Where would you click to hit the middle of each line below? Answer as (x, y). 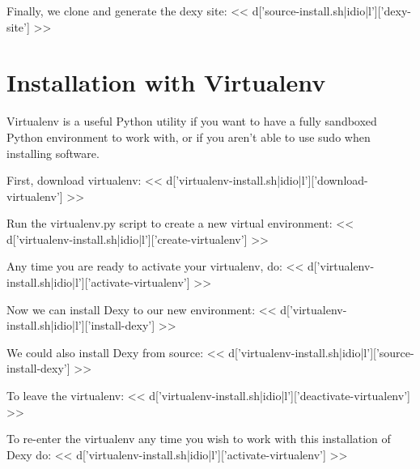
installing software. (53, 153)
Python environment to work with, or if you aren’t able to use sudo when (189, 136)
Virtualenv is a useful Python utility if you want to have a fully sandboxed (192, 121)
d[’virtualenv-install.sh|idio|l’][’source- (321, 352)
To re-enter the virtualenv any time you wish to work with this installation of (199, 439)
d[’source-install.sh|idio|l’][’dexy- (331, 11)
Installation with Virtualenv (166, 82)
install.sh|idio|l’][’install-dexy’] (81, 325)
